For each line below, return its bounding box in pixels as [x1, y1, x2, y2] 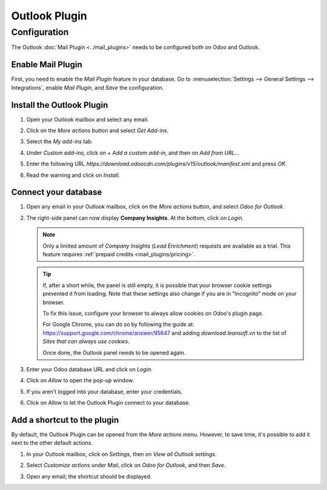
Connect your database [11, 187, 102, 197]
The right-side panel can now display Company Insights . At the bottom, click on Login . [26, 214, 244, 221]
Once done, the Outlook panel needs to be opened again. [42, 349, 186, 356]
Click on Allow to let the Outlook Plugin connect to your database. [26, 399, 191, 406]
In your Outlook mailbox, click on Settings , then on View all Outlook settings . [26, 450, 217, 457]
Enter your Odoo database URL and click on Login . [26, 365, 153, 372]
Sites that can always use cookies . [42, 338, 130, 345]
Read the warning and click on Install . [26, 171, 121, 179]
